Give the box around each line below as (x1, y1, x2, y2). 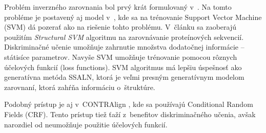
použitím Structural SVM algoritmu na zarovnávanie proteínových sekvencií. (4, 31, 244, 42)
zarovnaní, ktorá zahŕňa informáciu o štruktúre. (4, 81, 155, 92)
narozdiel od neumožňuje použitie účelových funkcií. (4, 119, 168, 129)
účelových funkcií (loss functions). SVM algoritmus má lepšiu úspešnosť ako (4, 61, 242, 72)
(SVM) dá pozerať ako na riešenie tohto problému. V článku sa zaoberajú (4, 21, 236, 32)
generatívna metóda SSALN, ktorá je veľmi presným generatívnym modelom (4, 72, 244, 82)
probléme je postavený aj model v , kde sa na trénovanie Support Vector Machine (4, 11, 262, 22)
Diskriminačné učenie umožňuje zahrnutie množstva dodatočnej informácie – (4, 41, 244, 52)
